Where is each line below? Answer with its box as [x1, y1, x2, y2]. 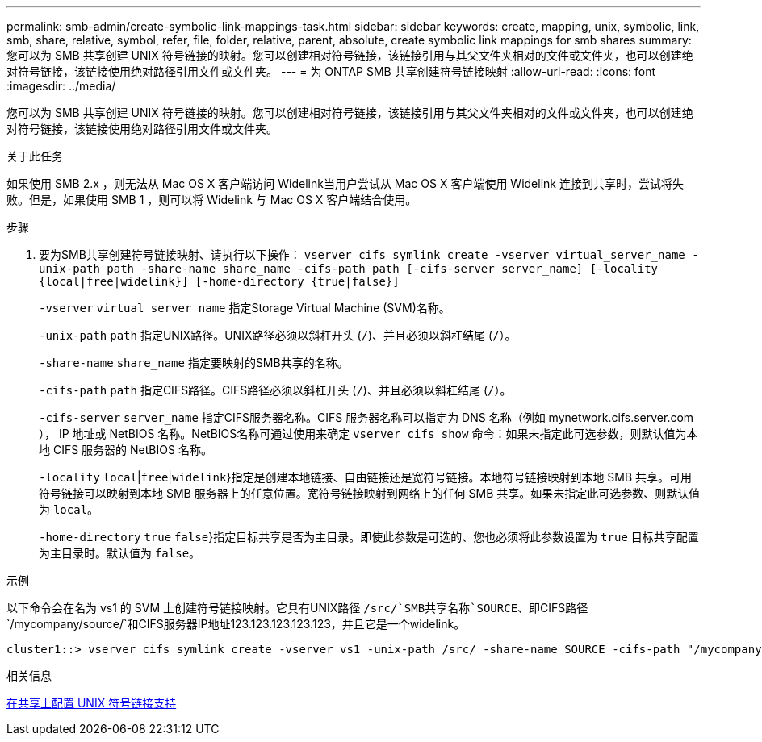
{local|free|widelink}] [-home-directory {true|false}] [39, 275, 400, 288]
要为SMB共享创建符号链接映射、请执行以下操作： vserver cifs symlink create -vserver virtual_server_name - [39, 248, 699, 261]
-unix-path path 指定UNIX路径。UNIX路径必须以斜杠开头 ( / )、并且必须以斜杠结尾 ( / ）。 [39, 328, 517, 342]
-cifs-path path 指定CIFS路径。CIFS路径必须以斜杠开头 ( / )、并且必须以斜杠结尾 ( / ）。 [39, 383, 512, 397]
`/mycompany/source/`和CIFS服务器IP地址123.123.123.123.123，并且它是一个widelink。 [6, 617, 466, 631]
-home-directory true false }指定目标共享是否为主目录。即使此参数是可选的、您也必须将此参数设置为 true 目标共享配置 [39, 530, 699, 544]
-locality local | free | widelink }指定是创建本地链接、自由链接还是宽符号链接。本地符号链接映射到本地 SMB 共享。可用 [39, 470, 693, 484]
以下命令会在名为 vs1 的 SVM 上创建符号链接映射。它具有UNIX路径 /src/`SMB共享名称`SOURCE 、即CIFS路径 [6, 601, 588, 615]
